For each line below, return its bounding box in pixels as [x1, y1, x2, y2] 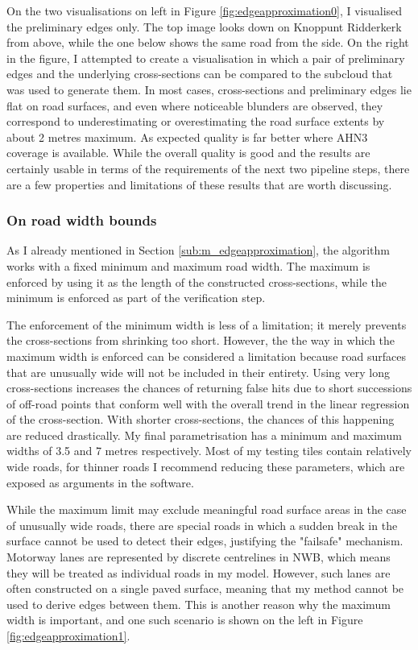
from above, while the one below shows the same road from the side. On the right [6, 34, 409, 51]
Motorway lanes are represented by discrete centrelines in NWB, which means [6, 549, 391, 565]
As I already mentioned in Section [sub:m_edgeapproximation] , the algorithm [6, 242, 390, 259]
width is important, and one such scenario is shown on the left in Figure [6, 611, 363, 628]
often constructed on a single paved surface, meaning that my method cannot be [6, 580, 404, 597]
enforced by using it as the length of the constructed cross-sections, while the [6, 273, 387, 290]
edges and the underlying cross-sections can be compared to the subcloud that [6, 65, 393, 82]
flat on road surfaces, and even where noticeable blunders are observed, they [6, 97, 383, 114]
